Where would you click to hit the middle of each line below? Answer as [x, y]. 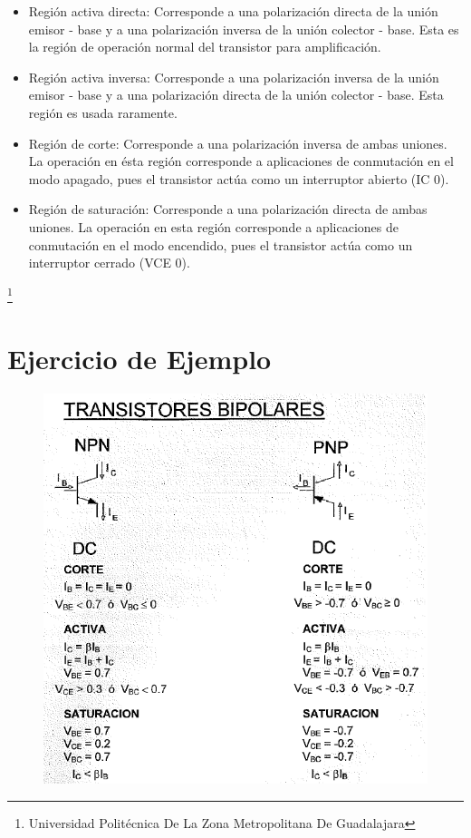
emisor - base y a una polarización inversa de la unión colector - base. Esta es [244, 29]
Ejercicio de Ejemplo [139, 359]
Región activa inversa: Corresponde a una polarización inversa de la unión [234, 77]
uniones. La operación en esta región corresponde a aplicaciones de [213, 226]
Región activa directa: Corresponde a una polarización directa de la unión [233, 11]
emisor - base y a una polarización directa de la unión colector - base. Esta [236, 95]
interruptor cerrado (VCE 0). [109, 263]
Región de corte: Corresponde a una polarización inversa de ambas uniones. [238, 143]
